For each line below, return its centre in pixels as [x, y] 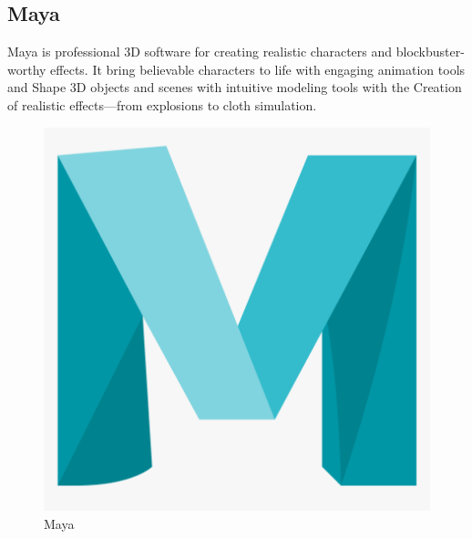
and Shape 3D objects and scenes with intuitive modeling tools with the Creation [235, 87]
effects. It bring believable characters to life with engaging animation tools [258, 69]
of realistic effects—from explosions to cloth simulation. [162, 104]
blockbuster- [430, 52]
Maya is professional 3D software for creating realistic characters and [200, 52]
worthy [27, 69]
